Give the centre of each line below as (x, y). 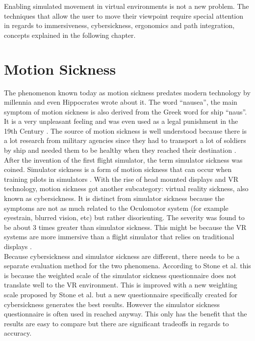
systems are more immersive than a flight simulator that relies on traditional (119, 237)
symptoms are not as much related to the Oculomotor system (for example (116, 208)
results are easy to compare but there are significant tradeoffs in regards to (116, 323)
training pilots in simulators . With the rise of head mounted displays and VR (121, 179)
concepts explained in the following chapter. (70, 35)
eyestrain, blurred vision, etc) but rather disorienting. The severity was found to (124, 217)
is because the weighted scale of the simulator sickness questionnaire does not (120, 275)
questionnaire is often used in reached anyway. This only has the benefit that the (126, 314)
